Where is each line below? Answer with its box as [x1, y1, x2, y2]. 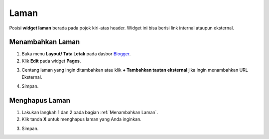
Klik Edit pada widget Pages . [21, 58, 81, 64]
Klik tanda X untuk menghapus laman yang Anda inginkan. [21, 116, 141, 122]
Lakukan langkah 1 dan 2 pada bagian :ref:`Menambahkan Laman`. [21, 109, 158, 115]
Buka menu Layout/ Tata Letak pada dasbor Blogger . [21, 51, 131, 57]
